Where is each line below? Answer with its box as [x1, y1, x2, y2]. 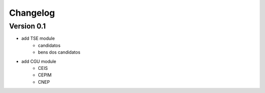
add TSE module [21, 35, 55, 41]
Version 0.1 [9, 22, 46, 31]
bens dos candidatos [38, 49, 80, 55]
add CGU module [21, 58, 56, 64]
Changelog [9, 7, 55, 18]
